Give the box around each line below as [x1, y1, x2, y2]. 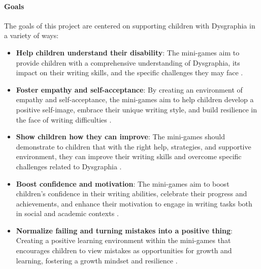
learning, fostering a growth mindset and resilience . [16, 255, 178, 265]
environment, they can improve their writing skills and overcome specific [16, 151, 242, 162]
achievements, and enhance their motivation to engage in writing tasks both [16, 198, 252, 208]
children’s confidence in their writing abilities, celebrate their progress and [16, 188, 247, 199]
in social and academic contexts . [16, 208, 119, 219]
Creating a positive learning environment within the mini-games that [16, 235, 231, 246]
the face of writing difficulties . [16, 114, 112, 125]
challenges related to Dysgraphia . [16, 161, 122, 171]
